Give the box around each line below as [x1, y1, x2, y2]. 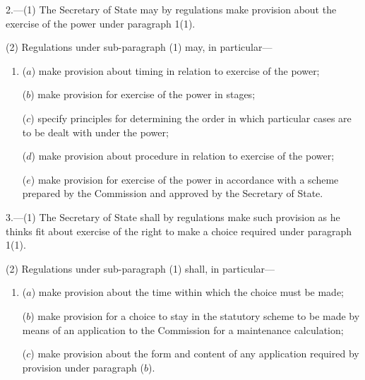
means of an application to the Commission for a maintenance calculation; [22, 322, 344, 337]
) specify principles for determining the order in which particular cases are [30, 110, 352, 125]
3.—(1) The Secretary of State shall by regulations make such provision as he [6, 209, 340, 224]
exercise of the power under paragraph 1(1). [6, 16, 196, 30]
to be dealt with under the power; [22, 124, 169, 139]
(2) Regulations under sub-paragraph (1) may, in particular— [6, 40, 273, 54]
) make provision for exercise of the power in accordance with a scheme [30, 172, 339, 186]
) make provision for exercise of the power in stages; [30, 87, 256, 102]
